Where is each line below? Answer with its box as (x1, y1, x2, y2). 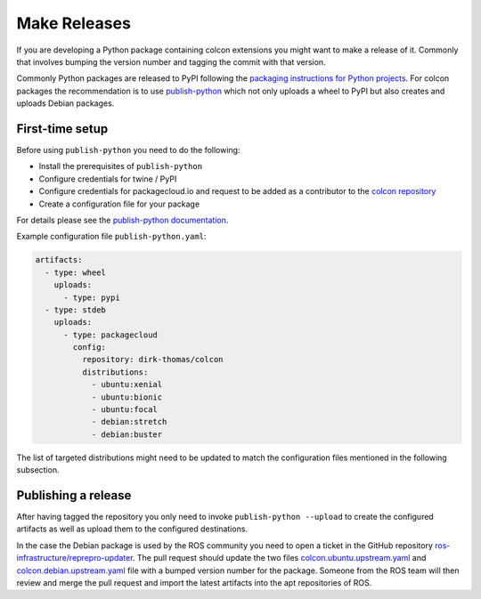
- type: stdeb (45, 304, 107, 315)
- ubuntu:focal (91, 405, 158, 415)
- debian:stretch (91, 417, 167, 427)
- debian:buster (91, 429, 163, 440)
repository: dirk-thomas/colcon (81, 354, 224, 365)
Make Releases (16, 13, 131, 33)
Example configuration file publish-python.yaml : (16, 231, 207, 242)
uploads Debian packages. (16, 98, 115, 109)
